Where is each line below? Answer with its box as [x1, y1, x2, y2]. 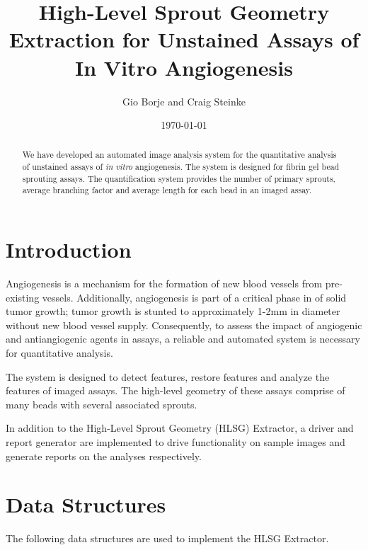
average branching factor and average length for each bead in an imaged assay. [22, 184, 312, 196]
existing [6, 290, 40, 304]
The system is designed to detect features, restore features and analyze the [6, 369, 330, 384]
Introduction [6, 235, 132, 264]
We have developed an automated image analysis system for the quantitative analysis [22, 149, 337, 161]
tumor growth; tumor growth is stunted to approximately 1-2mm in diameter [6, 304, 340, 319]
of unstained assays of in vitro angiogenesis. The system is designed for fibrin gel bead [22, 161, 340, 173]
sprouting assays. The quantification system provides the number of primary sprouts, [22, 172, 335, 184]
